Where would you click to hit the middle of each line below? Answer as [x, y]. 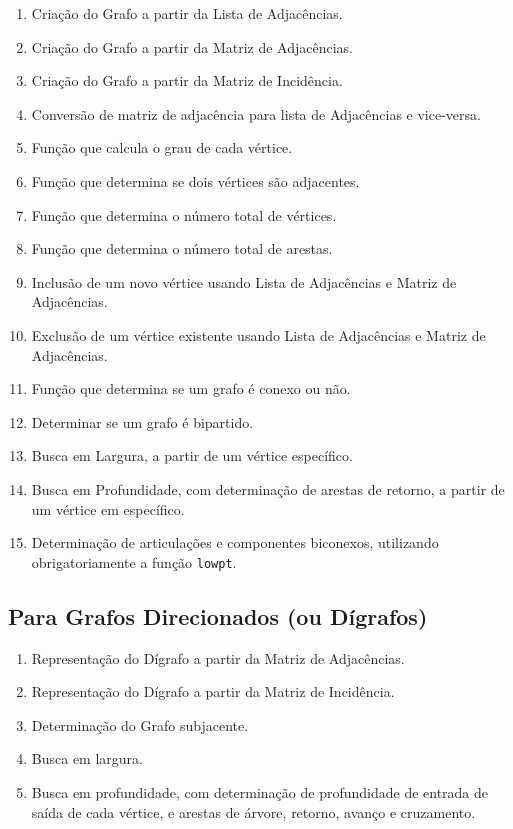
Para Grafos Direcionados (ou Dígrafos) [218, 615]
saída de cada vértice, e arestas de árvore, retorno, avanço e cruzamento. [253, 811]
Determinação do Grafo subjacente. [140, 724]
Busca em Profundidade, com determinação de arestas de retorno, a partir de [268, 488]
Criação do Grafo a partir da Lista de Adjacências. [187, 13]
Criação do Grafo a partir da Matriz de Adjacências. [192, 46]
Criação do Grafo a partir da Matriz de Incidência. [187, 80]
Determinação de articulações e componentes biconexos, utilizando [235, 542]
